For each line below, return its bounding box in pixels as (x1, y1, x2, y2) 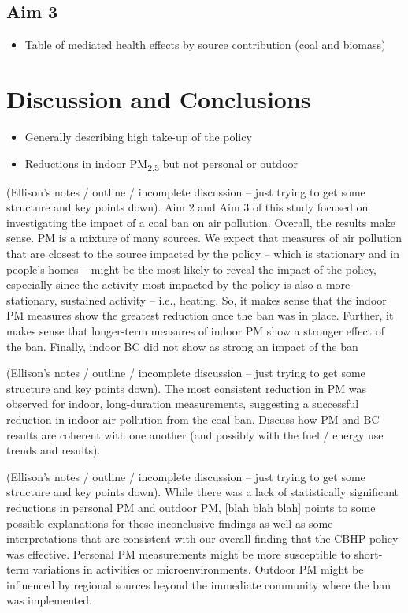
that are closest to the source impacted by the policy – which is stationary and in (6, 245, 400, 262)
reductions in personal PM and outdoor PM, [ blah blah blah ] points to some (6, 499, 376, 515)
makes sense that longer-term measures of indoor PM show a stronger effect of (6, 322, 385, 338)
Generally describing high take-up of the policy (24, 128, 252, 144)
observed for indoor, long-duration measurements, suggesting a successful (6, 395, 359, 412)
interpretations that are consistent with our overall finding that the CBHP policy (6, 530, 399, 547)
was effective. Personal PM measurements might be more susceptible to (6, 545, 351, 562)
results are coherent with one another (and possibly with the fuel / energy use (6, 426, 384, 443)
